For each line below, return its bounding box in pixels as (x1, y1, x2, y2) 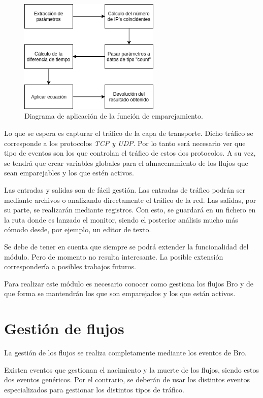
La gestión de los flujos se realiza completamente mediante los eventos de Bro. (4, 347, 247, 358)
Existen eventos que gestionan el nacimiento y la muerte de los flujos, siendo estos (4, 364, 259, 375)
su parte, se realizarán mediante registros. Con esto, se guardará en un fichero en (4, 204, 256, 215)
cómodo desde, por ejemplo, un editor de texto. (4, 224, 151, 235)
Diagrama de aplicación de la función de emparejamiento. (24, 111, 203, 121)
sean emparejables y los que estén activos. (4, 167, 134, 178)
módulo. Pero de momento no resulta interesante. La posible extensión (4, 251, 223, 262)
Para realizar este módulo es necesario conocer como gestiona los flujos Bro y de (4, 278, 254, 288)
